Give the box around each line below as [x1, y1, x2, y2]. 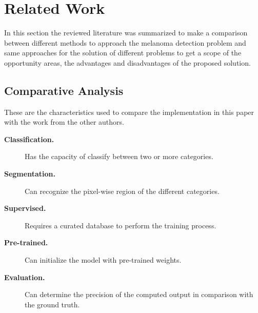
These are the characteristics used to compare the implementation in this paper [4, 106, 254, 117]
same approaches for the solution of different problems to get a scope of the [4, 47, 242, 58]
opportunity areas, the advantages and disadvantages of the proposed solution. [4, 57, 251, 68]
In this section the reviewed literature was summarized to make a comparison [4, 27, 248, 38]
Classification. [4, 133, 54, 144]
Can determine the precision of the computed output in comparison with [25, 289, 253, 300]
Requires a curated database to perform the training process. [25, 220, 216, 230]
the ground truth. [25, 299, 80, 309]
